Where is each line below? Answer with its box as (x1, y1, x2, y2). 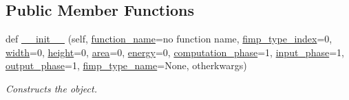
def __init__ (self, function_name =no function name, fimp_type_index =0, (6, 32, 332, 46)
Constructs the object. (6, 81, 97, 95)
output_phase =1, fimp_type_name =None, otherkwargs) (6, 58, 247, 73)
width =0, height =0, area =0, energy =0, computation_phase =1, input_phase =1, (6, 45, 344, 59)
